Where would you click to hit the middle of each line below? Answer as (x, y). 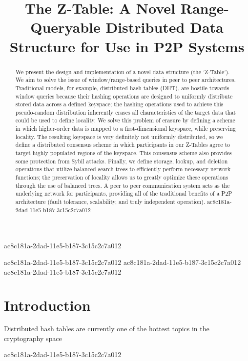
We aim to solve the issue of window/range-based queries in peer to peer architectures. (125, 80)
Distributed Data (165, 27)
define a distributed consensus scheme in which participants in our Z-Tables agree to (123, 145)
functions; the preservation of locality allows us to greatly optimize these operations (122, 177)
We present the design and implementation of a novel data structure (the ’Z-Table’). (123, 71)
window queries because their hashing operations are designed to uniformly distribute (124, 96)
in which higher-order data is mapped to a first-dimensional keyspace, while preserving (125, 129)
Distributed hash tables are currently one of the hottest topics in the (107, 329)
